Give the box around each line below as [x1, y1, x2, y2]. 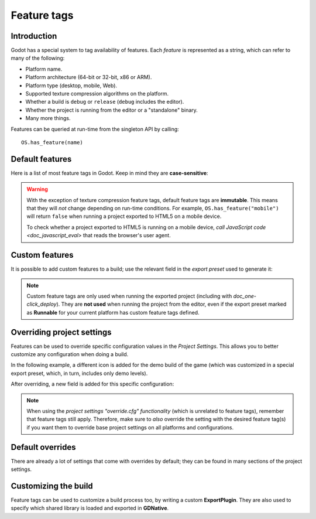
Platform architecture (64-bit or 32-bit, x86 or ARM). [25, 74, 152, 81]
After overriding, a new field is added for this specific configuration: [11, 381, 174, 388]
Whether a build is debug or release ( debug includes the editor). [25, 98, 184, 105]
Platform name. [25, 65, 63, 73]
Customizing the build [11, 481, 93, 491]
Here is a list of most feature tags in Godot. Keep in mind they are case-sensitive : [11, 169, 208, 176]
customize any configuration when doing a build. [11, 350, 129, 357]
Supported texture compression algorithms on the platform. [25, 90, 169, 97]
